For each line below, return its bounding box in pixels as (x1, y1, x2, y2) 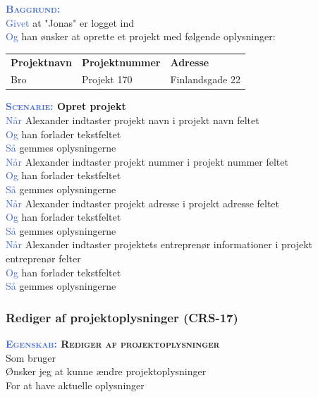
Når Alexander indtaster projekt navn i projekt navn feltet (6, 113, 259, 128)
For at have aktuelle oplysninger (6, 377, 145, 392)
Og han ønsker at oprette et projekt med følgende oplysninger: (6, 29, 276, 44)
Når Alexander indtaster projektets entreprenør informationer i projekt (6, 237, 313, 252)
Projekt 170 (81, 72, 133, 87)
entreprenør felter (6, 251, 81, 265)
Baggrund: (6, 1, 61, 16)
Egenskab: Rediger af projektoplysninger (6, 336, 220, 350)
